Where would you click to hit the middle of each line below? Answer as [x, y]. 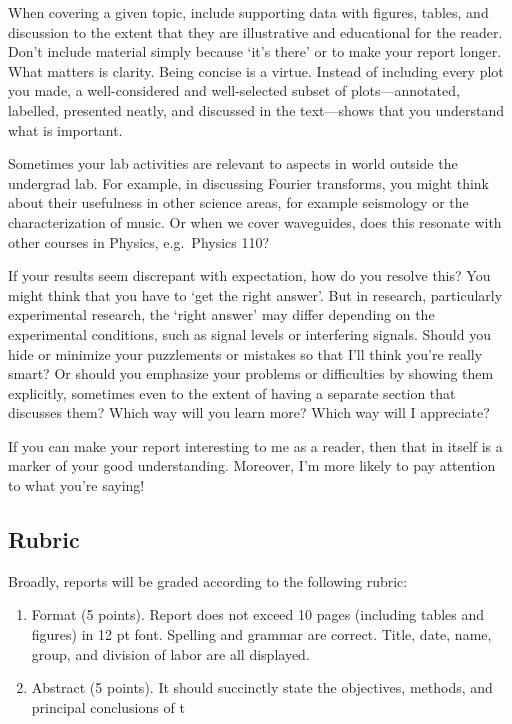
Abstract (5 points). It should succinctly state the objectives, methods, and [262, 687]
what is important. [65, 129]
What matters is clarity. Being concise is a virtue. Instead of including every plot [256, 70]
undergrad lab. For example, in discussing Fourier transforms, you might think [249, 182]
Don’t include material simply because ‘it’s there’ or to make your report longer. [255, 51]
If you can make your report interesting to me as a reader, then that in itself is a [255, 445]
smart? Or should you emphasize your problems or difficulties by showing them [251, 373]
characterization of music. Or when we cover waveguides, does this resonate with [255, 221]
